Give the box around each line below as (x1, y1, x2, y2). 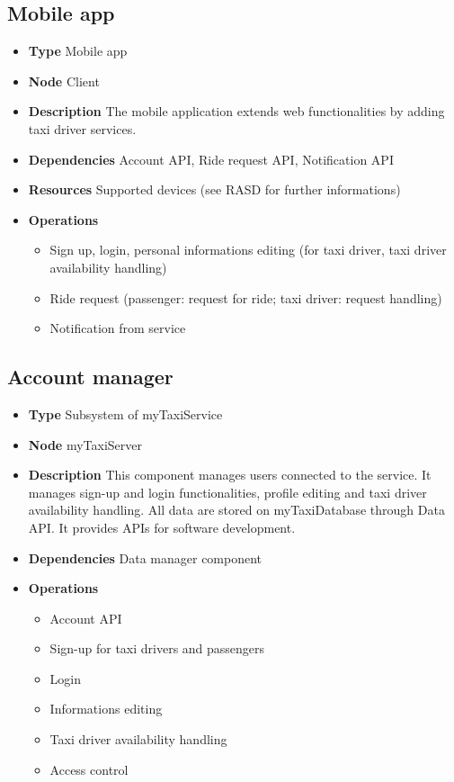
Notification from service (49, 319, 186, 337)
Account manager (7, 363, 174, 391)
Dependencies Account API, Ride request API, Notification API (28, 149, 394, 168)
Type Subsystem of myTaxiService (28, 404, 223, 423)
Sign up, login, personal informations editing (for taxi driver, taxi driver (49, 240, 447, 259)
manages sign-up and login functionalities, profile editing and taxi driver (28, 482, 427, 501)
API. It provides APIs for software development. (28, 517, 296, 536)
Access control (49, 760, 129, 778)
